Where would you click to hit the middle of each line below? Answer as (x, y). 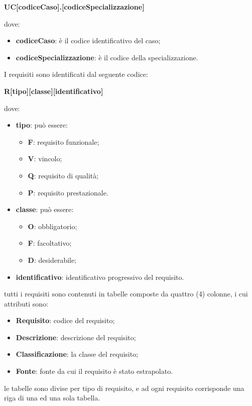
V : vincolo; (45, 159)
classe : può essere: (45, 209)
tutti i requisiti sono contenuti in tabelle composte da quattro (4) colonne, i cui (126, 294)
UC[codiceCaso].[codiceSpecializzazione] (74, 7)
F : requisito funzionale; (64, 141)
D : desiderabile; (52, 260)
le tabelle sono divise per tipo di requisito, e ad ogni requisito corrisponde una (124, 388)
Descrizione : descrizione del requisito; (76, 337)
